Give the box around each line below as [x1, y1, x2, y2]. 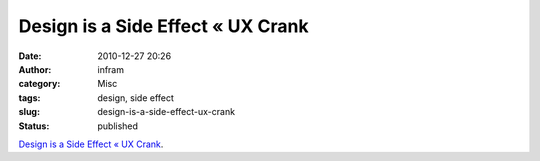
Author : [18, 63, 52, 75]
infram [97, 63, 125, 75]
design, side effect [97, 91, 175, 104]
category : [18, 78, 61, 90]
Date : [18, 50, 42, 62]
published [97, 120, 139, 132]
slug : [18, 106, 40, 118]
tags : [18, 91, 41, 104]
